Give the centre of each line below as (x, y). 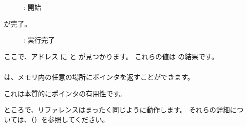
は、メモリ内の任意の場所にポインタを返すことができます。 (99, 77)
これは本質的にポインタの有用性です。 (65, 93)
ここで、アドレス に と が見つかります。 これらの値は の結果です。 (111, 56)
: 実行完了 (39, 40)
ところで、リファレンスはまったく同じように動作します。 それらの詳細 (117, 110)
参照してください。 (78, 119)
